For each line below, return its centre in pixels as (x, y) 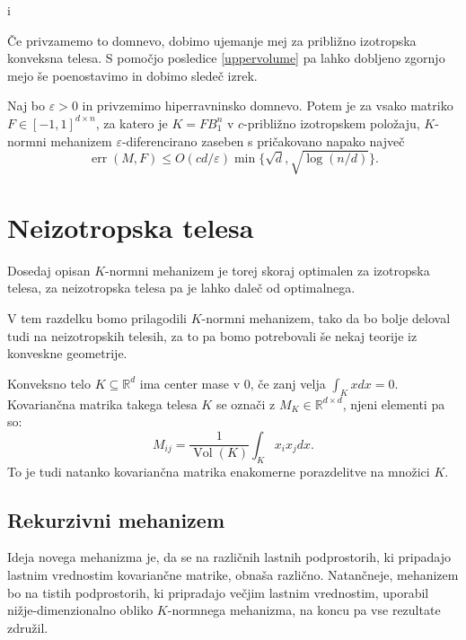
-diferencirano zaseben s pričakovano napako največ (263, 140)
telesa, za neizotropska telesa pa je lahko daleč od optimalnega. (181, 288)
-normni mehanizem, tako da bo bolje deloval (326, 318)
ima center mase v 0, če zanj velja (233, 383)
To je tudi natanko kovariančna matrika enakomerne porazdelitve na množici (219, 471)
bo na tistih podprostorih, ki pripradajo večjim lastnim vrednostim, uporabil (218, 592)
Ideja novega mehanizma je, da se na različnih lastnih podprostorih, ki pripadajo (229, 557)
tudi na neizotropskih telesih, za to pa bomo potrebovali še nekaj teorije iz (212, 335)
